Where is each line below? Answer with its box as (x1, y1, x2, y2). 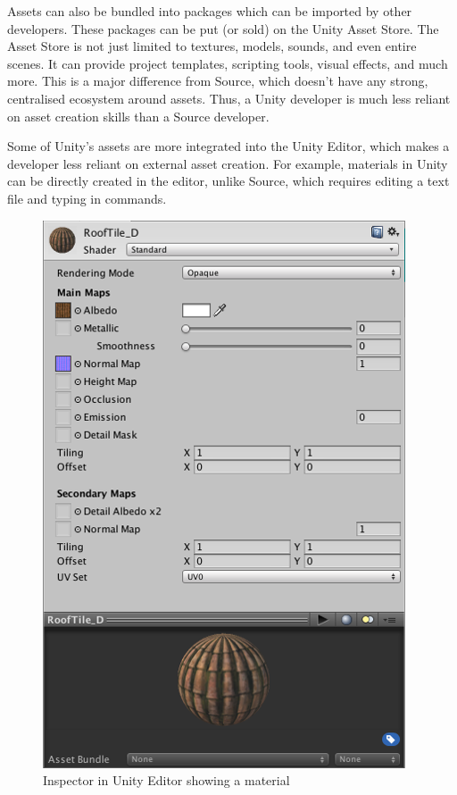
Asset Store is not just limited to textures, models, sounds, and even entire (7, 37, 417, 55)
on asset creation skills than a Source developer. (7, 106, 270, 125)
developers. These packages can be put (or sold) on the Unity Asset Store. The (7, 19, 439, 38)
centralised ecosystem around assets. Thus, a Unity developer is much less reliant (7, 88, 451, 107)
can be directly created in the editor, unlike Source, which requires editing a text (7, 172, 450, 190)
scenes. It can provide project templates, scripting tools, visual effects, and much (7, 54, 448, 72)
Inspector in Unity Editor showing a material (43, 771, 290, 790)
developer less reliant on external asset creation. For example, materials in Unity (7, 154, 448, 172)
